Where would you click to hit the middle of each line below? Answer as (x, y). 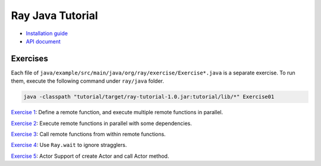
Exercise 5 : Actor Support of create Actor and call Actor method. (90, 156)
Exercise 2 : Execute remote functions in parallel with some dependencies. (102, 123)
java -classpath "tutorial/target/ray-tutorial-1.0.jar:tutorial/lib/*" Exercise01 (149, 97)
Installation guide (47, 33)
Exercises (30, 59)
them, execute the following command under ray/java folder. (88, 81)
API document (43, 41)
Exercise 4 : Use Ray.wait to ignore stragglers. (69, 145)
